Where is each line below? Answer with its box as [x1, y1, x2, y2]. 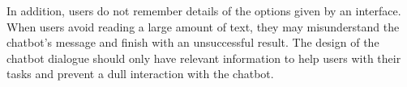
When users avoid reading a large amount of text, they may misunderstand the [6, 18, 400, 35]
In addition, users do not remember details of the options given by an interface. [6, 2, 401, 19]
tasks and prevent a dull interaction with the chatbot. [6, 65, 274, 82]
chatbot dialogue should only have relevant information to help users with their [6, 49, 401, 66]
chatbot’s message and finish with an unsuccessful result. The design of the [6, 34, 379, 51]
